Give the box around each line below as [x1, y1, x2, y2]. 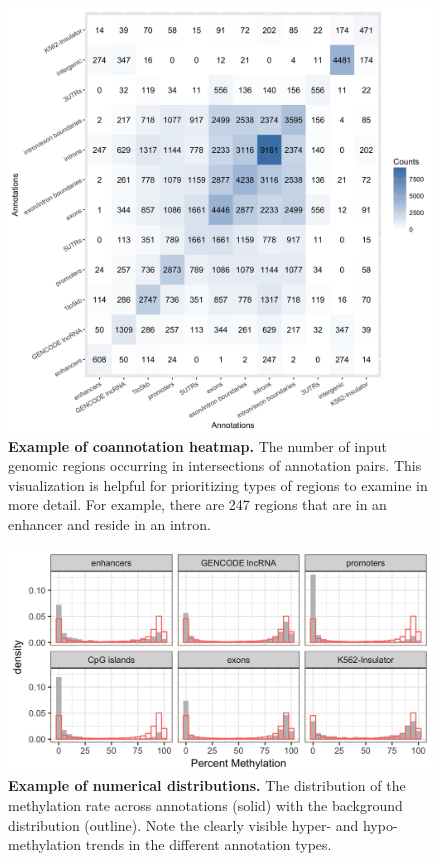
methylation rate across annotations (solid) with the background [8, 794, 403, 815]
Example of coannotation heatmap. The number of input [8, 435, 388, 456]
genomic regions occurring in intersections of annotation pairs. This [8, 455, 422, 476]
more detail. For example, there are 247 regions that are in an [8, 494, 387, 515]
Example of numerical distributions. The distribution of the [8, 775, 406, 796]
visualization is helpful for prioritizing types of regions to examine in [8, 474, 428, 495]
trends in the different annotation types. [85, 834, 332, 855]
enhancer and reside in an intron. [8, 513, 211, 534]
